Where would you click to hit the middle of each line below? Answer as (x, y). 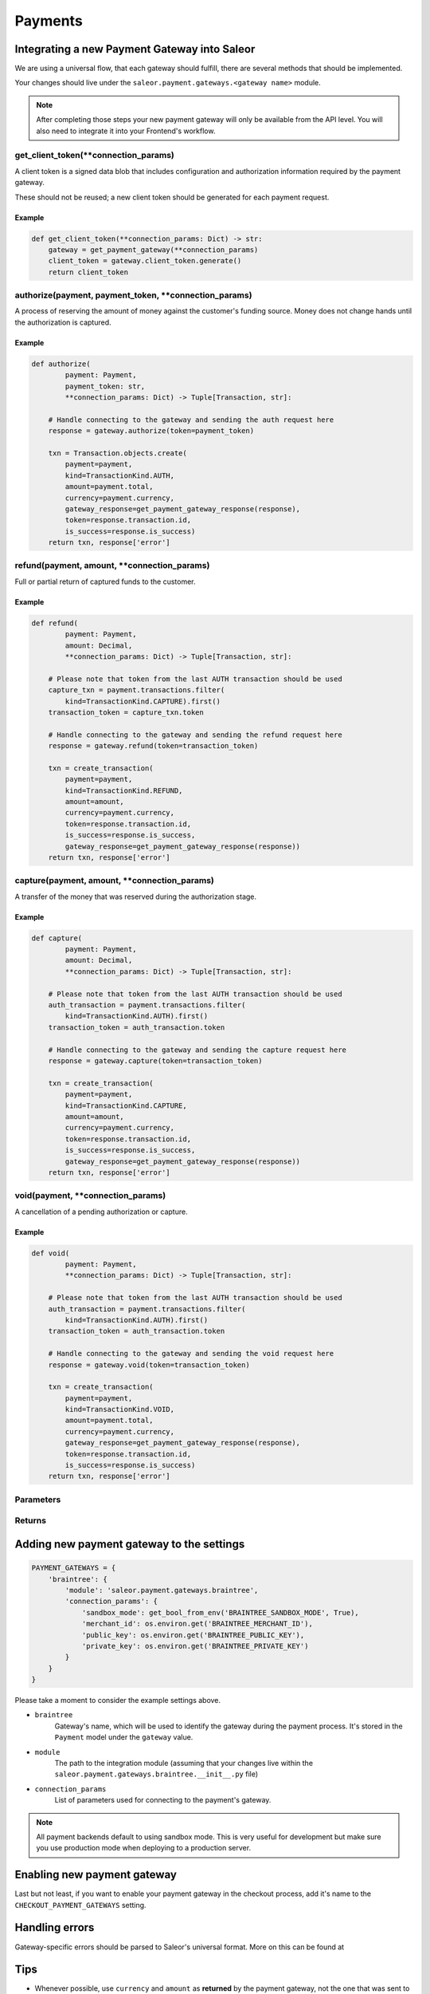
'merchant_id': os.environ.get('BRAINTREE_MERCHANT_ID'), (197, 1624)
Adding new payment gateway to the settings (130, 1544)
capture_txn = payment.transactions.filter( (137, 690)
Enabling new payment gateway (96, 1875)
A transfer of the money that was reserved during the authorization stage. (136, 897)
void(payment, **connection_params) (90, 1196)
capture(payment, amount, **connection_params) (114, 881)
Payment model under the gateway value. (124, 1737)
